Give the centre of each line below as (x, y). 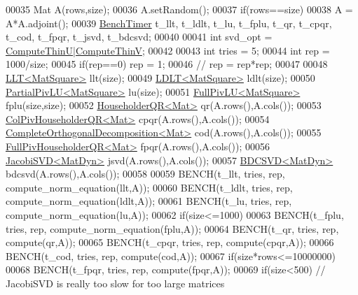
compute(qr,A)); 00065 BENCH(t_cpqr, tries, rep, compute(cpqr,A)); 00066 (170, 242)
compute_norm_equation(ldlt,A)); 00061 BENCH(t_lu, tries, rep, (149, 201)
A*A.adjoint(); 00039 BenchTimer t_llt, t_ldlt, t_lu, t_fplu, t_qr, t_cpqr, (169, 23)
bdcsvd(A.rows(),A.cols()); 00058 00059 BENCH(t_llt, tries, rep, (145, 174)
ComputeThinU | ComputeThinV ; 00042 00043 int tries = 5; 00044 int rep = (168, 50)
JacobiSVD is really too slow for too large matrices (115, 283)
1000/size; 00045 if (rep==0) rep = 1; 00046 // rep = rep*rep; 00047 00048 (167, 64)
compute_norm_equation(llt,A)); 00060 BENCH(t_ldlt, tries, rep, (149, 187)
